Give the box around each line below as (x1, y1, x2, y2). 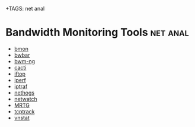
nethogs (14, 89, 35, 96)
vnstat (14, 114, 30, 121)
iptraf (14, 83, 28, 90)
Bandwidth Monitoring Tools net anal (5, 26, 189, 39)
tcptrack (14, 108, 35, 115)
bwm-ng (14, 57, 36, 64)
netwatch (14, 95, 38, 102)
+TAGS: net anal (5, 5, 45, 12)
